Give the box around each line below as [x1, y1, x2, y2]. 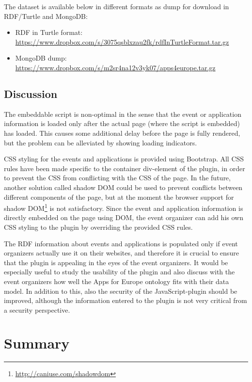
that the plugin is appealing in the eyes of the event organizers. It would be [4, 257, 228, 267]
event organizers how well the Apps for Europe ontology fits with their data [4, 276, 229, 286]
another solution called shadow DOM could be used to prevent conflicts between [4, 182, 243, 192]
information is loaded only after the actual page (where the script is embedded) [4, 118, 240, 128]
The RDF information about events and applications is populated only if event [4, 238, 238, 248]
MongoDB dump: [15, 53, 67, 63]
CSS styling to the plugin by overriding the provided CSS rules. [4, 222, 193, 232]
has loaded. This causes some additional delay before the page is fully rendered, [4, 127, 240, 138]
